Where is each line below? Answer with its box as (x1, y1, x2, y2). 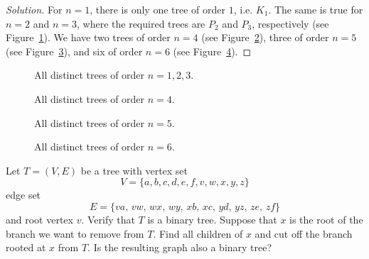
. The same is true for (268, 2, 363, 16)
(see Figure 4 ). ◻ (173, 43, 252, 58)
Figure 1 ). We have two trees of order (6, 30, 171, 45)
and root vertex (6, 211, 73, 226)
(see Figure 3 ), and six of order (6, 43, 143, 58)
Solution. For (6, 2, 63, 16)
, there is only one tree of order (90, 2, 226, 16)
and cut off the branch (255, 226, 353, 241)
